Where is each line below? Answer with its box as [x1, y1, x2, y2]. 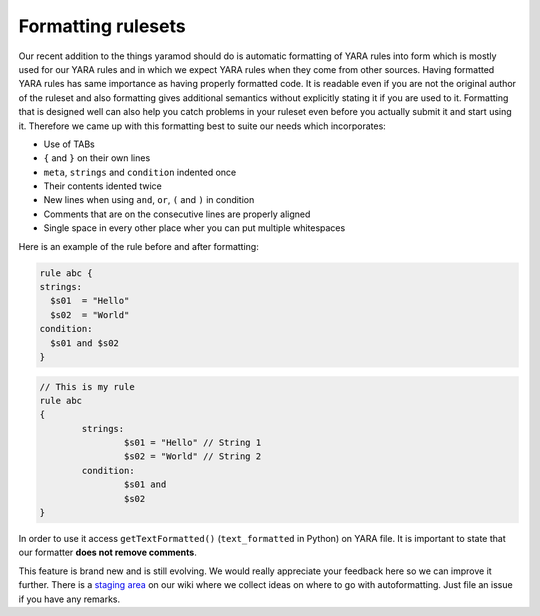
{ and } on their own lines [43, 152, 151, 164]
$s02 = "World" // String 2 [123, 451, 262, 462]
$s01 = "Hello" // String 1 [123, 437, 262, 449]
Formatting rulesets [18, 15, 186, 37]
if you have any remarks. [18, 593, 120, 605]
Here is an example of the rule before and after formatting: [18, 240, 259, 252]
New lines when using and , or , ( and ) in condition [43, 194, 255, 206]
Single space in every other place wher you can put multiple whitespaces [43, 222, 346, 234]
